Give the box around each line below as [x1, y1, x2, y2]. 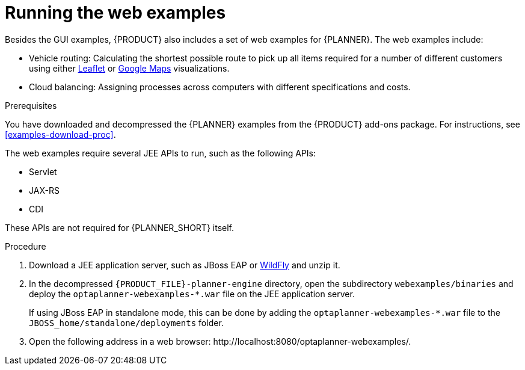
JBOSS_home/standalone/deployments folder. [29, 317, 224, 328]
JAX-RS [29, 185, 60, 196]
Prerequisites [5, 100, 57, 111]
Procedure [5, 241, 46, 251]
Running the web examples [5, 2, 226, 23]
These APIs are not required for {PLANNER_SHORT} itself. [5, 222, 234, 233]
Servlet [29, 166, 57, 177]
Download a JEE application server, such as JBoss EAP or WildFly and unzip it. [29, 259, 340, 270]
